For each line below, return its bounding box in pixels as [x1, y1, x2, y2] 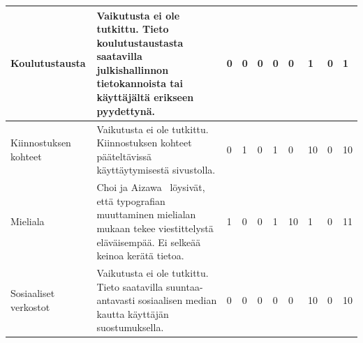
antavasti [96, 293, 135, 307]
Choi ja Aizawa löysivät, [96, 180, 205, 195]
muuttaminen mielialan [96, 207, 196, 222]
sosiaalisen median [138, 293, 217, 307]
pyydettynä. [96, 103, 156, 118]
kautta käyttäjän [96, 306, 169, 321]
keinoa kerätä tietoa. [96, 248, 184, 263]
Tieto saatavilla [96, 279, 163, 294]
